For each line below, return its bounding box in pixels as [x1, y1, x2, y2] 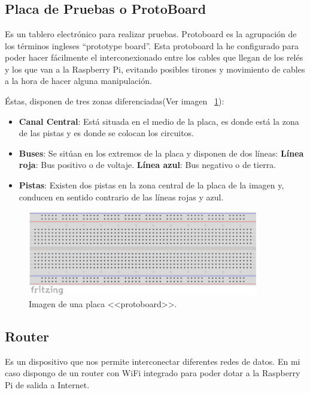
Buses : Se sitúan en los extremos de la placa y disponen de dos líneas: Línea [19, 146, 304, 159]
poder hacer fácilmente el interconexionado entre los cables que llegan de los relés [5, 51, 303, 64]
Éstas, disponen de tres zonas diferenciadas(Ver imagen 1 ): [5, 94, 224, 107]
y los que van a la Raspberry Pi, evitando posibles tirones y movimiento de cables [5, 62, 305, 75]
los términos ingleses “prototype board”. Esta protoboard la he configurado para [5, 39, 299, 52]
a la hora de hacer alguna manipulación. [5, 74, 152, 87]
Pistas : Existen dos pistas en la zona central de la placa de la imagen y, [19, 178, 284, 191]
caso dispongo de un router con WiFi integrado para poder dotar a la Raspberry [5, 367, 300, 379]
